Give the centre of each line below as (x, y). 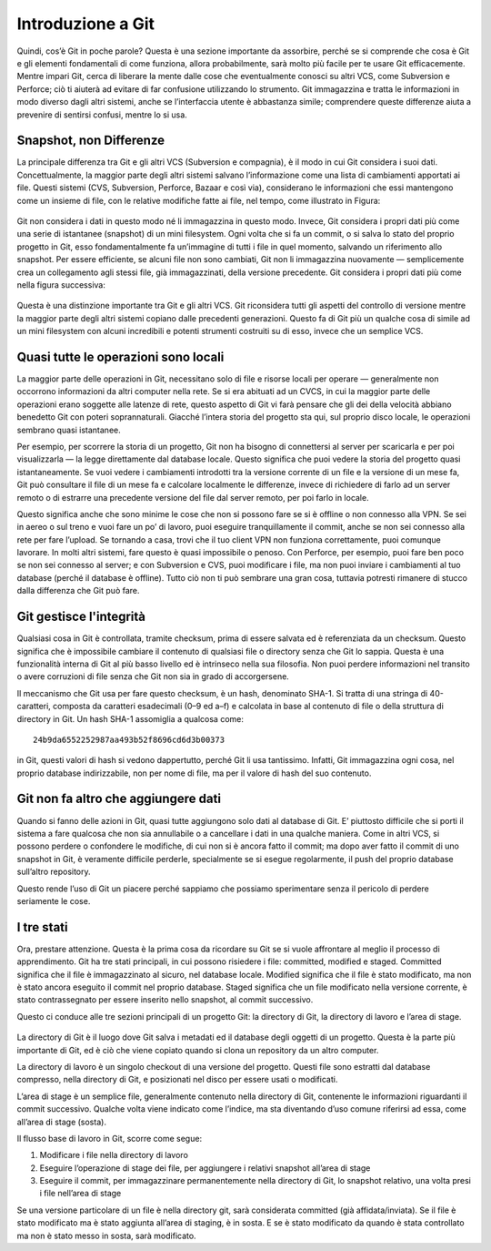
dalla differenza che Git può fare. (78, 591)
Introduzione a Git (85, 24)
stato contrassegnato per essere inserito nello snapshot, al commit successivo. (165, 1000)
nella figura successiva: (61, 285)
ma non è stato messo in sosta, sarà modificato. (106, 1236)
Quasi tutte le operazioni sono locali (120, 356)
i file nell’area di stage (80, 1194)
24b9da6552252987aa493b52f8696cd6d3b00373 (129, 739)
